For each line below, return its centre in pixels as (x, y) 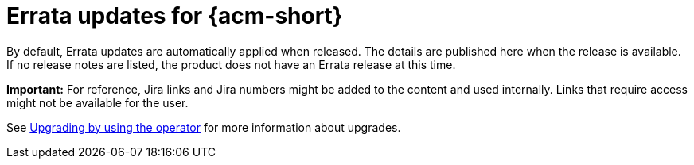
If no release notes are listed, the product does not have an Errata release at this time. (231, 64)
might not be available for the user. (97, 102)
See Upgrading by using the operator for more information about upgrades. (204, 127)
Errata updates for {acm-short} (175, 16)
